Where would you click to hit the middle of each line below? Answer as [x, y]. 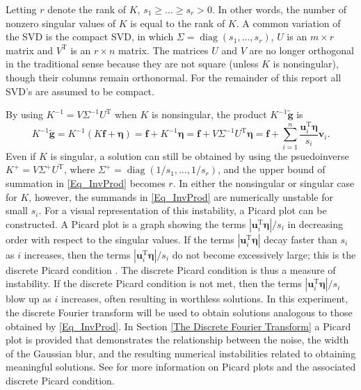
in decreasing [315, 224]
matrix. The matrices [163, 50]
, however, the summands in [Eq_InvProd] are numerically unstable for [181, 196]
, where [79, 169]
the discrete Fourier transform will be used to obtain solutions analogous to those [179, 312]
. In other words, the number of [279, 9]
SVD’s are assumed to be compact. [80, 91]
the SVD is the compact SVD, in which [90, 36]
